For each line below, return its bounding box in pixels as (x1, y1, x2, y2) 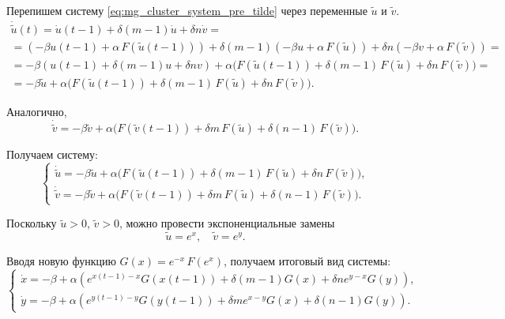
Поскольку (6, 215, 57, 231)
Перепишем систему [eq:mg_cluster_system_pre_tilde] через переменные (6, 2, 367, 18)
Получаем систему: (6, 146, 98, 163)
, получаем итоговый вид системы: (223, 253, 391, 269)
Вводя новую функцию (6, 253, 116, 269)
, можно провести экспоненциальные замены (119, 215, 335, 231)
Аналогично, (6, 103, 67, 120)
